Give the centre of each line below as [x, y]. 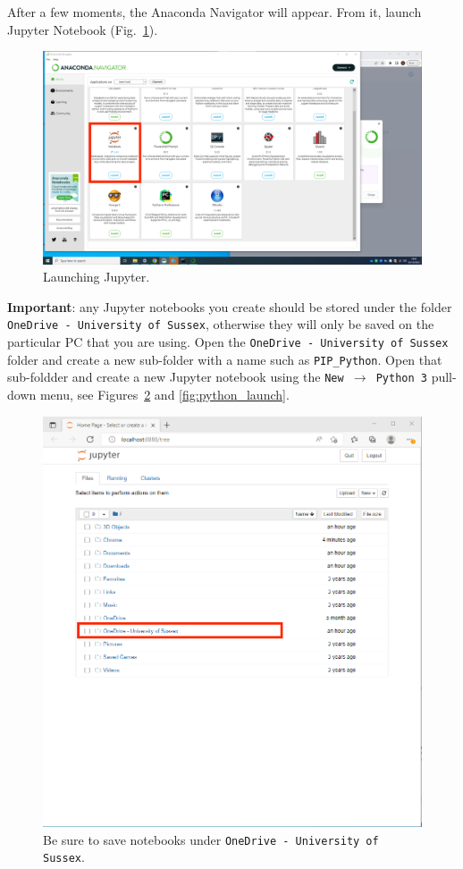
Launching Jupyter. [97, 277]
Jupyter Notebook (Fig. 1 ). [83, 29]
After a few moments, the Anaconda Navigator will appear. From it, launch [215, 12]
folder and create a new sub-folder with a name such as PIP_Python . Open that [225, 359]
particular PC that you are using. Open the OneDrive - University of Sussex [228, 342]
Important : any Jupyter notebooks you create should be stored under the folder [230, 306]
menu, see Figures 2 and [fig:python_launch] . [164, 395]
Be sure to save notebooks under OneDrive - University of [211, 839]
